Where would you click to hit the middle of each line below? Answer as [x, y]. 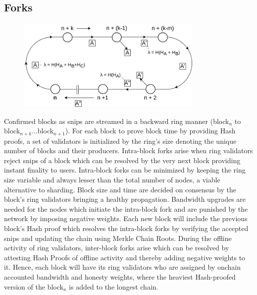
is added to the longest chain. [114, 286]
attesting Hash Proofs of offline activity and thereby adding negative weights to [125, 257]
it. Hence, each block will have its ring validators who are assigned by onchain [122, 267]
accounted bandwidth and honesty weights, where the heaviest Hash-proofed [120, 276]
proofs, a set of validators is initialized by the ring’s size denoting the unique [120, 141]
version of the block [34, 286]
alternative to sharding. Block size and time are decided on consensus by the [120, 189]
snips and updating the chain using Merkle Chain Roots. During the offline [118, 238]
